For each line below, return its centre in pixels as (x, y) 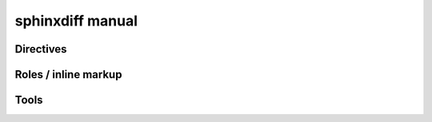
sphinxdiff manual (76, 21)
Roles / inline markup (68, 75)
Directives (41, 49)
